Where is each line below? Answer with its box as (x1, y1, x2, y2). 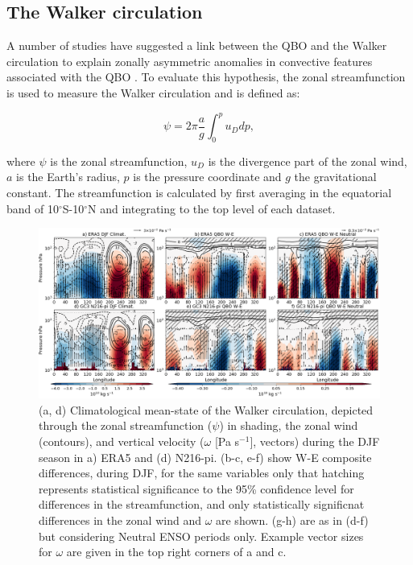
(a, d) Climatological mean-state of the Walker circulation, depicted (39, 401, 374, 418)
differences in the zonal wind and (39, 512, 201, 528)
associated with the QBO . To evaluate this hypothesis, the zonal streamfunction (6, 68, 406, 85)
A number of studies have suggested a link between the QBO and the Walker (6, 37, 387, 54)
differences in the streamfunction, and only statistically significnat (39, 496, 365, 513)
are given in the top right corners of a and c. (66, 543, 287, 560)
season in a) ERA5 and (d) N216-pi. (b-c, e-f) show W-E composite (39, 448, 372, 465)
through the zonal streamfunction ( (39, 417, 213, 434)
